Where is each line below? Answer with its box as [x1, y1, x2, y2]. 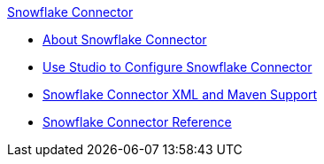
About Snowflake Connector [42, 32, 207, 47]
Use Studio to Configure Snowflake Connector [42, 59, 312, 74]
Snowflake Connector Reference [42, 114, 232, 129]
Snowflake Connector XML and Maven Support [42, 87, 317, 102]
